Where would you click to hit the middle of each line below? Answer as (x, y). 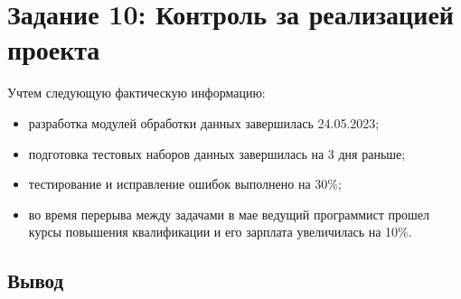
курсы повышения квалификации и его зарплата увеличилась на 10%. (220, 232)
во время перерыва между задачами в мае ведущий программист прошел (229, 214)
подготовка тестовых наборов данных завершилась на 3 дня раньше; (217, 153)
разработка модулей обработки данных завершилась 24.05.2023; (204, 122)
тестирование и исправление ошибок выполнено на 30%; (185, 184)
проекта (54, 49)
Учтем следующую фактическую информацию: (136, 93)
